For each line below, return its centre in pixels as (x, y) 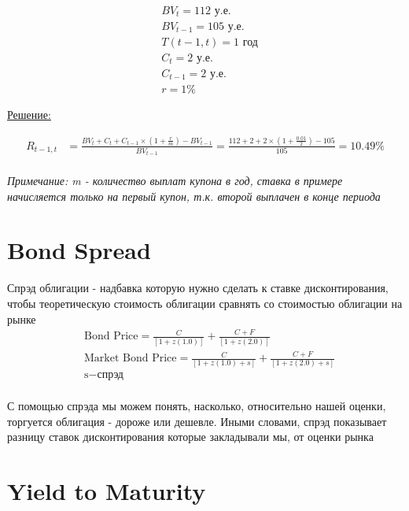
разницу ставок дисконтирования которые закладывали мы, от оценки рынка (190, 437)
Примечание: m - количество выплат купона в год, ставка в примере (175, 180)
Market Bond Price (131, 359)
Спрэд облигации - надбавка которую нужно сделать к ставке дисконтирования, (198, 288)
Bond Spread (79, 250)
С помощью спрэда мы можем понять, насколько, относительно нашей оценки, (197, 406)
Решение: (29, 114)
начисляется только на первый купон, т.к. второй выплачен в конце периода (194, 196)
